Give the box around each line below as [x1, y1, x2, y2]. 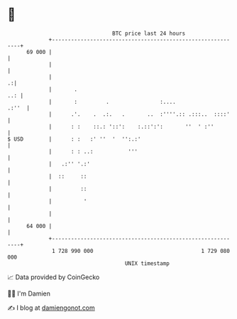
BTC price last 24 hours [112, 30, 186, 37]
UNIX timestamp [124, 259, 170, 267]
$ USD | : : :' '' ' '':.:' [7, 135, 141, 143]
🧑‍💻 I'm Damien [7, 289, 51, 298]
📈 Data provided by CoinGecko [7, 273, 100, 281]
